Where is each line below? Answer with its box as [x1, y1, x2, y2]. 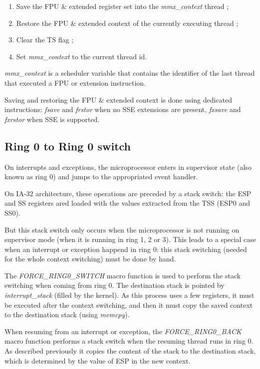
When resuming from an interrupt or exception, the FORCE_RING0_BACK [4, 326, 242, 336]
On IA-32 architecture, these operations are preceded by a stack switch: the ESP [4, 188, 252, 198]
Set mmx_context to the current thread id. [16, 51, 147, 61]
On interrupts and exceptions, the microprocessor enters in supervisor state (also [4, 161, 252, 172]
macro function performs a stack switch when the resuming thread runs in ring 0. [4, 336, 254, 346]
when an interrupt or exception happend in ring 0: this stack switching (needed [4, 244, 247, 254]
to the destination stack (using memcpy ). [4, 309, 130, 320]
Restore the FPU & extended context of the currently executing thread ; [16, 17, 239, 28]
